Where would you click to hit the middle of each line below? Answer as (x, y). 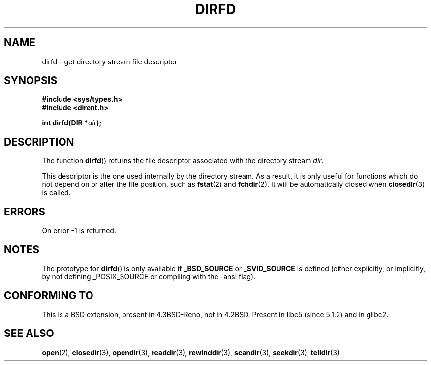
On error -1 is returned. (79, 231)
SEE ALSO (29, 334)
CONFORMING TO (49, 296)
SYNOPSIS (31, 81)
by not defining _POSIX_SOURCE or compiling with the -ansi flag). (149, 276)
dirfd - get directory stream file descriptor (110, 61)
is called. (56, 193)
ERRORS (25, 212)
